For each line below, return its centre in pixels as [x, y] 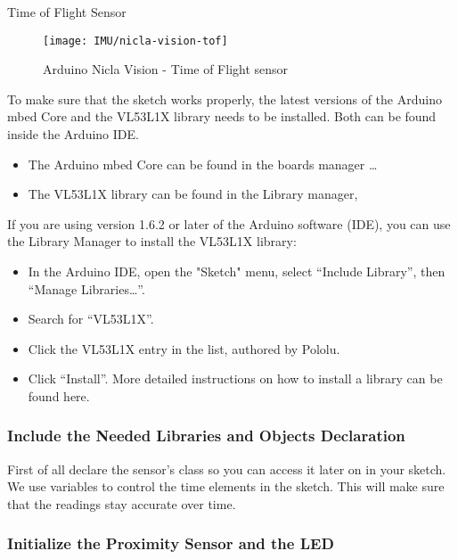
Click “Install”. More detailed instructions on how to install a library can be [235, 378]
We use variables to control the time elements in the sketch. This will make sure [226, 486]
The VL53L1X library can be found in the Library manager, [193, 194]
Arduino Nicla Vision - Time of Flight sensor [166, 69]
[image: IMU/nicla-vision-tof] [135, 41]
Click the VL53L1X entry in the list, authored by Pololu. [184, 348]
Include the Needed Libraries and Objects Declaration [206, 436]
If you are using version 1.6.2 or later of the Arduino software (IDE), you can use [229, 223]
